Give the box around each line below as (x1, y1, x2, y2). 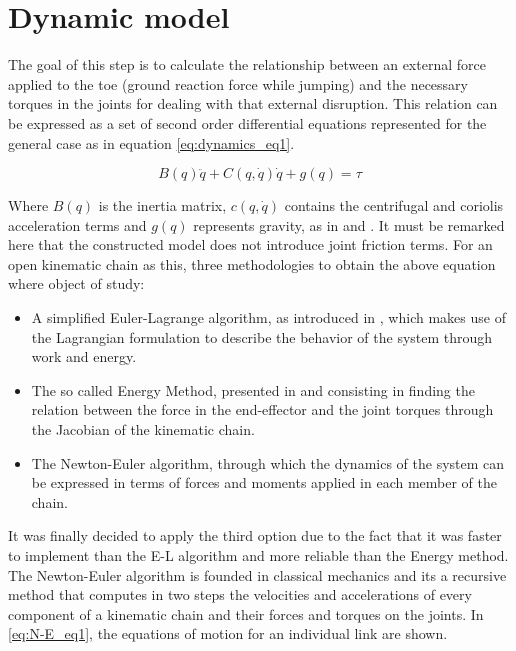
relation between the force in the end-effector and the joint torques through (31, 399, 494, 420)
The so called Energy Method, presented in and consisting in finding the (31, 379, 475, 400)
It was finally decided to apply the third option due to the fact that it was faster (8, 525, 502, 546)
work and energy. (31, 346, 137, 367)
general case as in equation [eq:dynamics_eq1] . (8, 132, 295, 153)
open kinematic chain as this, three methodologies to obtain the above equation (8, 253, 496, 274)
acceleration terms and (8, 214, 147, 235)
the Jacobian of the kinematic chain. (31, 419, 255, 440)
